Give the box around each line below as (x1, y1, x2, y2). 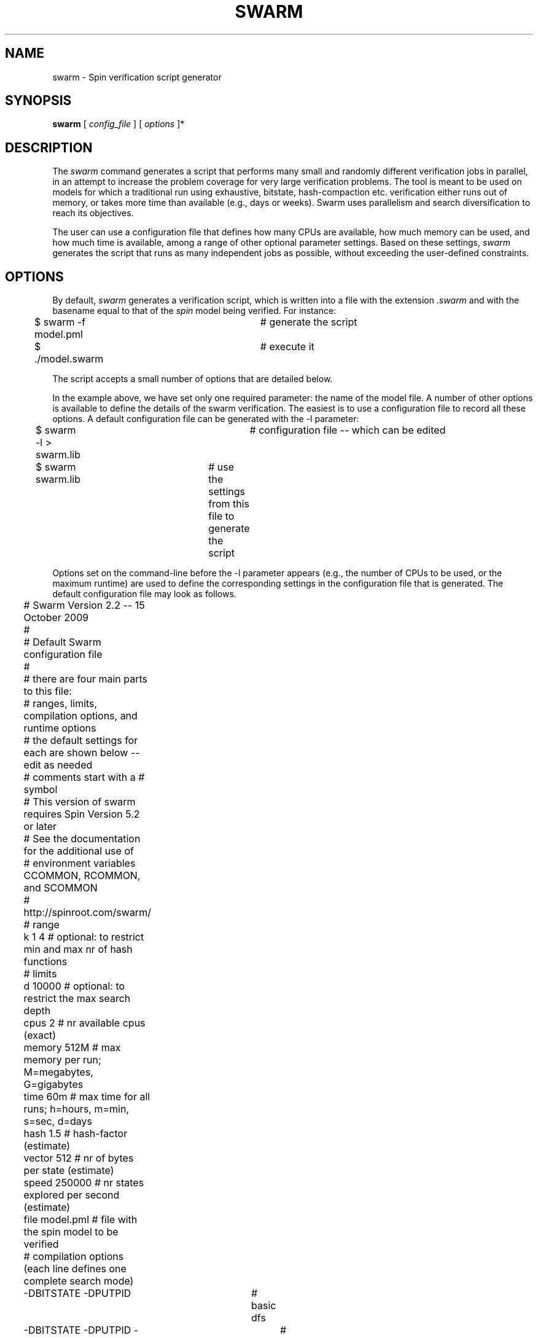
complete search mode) (23, 1275, 134, 1288)
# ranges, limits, (23, 697, 98, 710)
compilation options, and (23, 710, 138, 722)
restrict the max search (23, 992, 131, 1005)
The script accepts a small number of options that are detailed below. (52, 374, 333, 385)
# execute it (260, 340, 314, 353)
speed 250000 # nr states (23, 1176, 144, 1189)
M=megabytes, (23, 1066, 93, 1079)
